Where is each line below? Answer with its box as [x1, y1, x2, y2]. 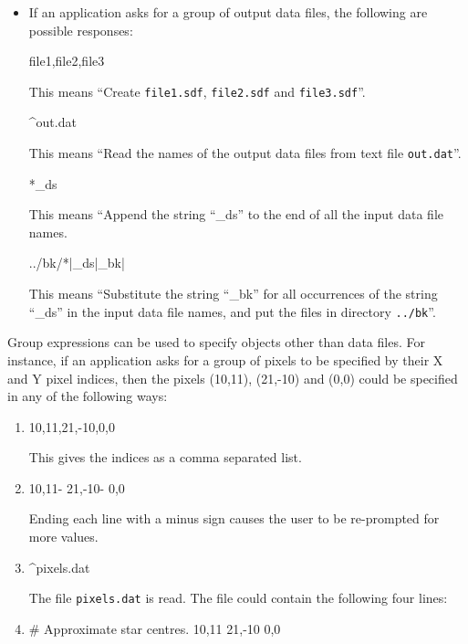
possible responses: [28, 20, 133, 39]
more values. [28, 527, 99, 546]
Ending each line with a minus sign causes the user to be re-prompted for [28, 509, 440, 528]
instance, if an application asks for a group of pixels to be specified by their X [7, 350, 443, 369]
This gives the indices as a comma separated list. [28, 448, 302, 467]
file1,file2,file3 [28, 51, 105, 70]
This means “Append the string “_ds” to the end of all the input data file [28, 205, 443, 224]
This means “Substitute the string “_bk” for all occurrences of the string [28, 284, 438, 303]
